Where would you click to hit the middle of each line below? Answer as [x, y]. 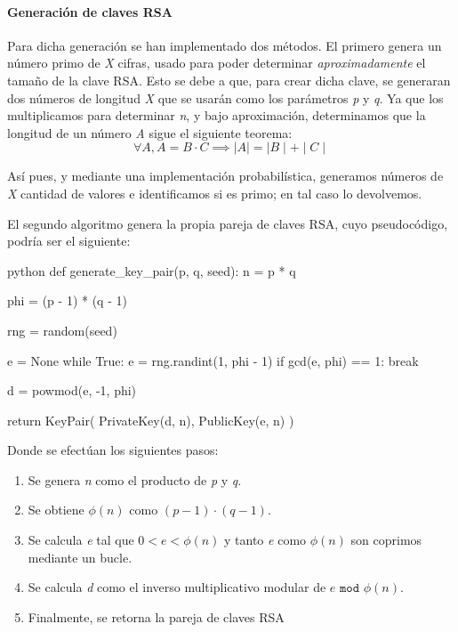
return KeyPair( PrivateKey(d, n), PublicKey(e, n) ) [151, 420]
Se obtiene [56, 510]
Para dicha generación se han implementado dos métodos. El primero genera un [225, 45]
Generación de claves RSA [90, 11]
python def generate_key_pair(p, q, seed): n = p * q [152, 270]
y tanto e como [265, 540]
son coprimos [386, 540]
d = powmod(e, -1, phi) [72, 390]
